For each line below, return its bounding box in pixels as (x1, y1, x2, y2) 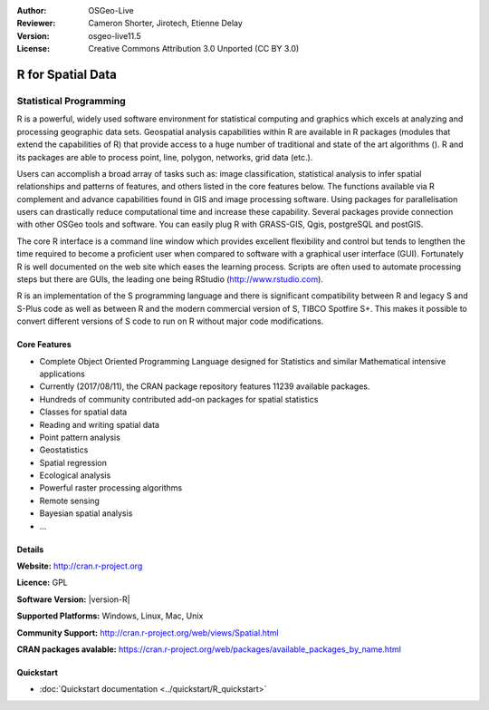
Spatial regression (39, 457, 108, 468)
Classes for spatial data (39, 406, 128, 417)
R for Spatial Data (16, 66, 118, 82)
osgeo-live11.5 (88, 30, 141, 41)
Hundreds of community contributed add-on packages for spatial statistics (39, 394, 319, 404)
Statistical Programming (16, 94, 126, 107)
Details (16, 544, 44, 555)
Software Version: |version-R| (16, 594, 130, 605)
